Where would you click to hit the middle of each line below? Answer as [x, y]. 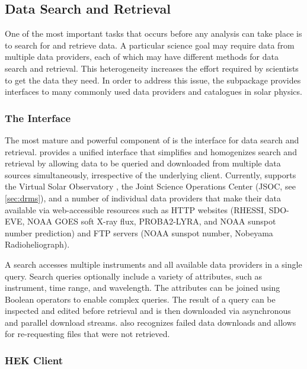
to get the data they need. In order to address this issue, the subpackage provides [153, 80]
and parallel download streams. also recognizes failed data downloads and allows [151, 322]
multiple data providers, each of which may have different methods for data [142, 57]
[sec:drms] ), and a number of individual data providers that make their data [143, 198]
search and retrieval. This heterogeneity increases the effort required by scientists [152, 68]
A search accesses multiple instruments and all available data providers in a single [153, 264]
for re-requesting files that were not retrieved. [87, 334]
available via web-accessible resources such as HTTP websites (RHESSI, [136, 209]
